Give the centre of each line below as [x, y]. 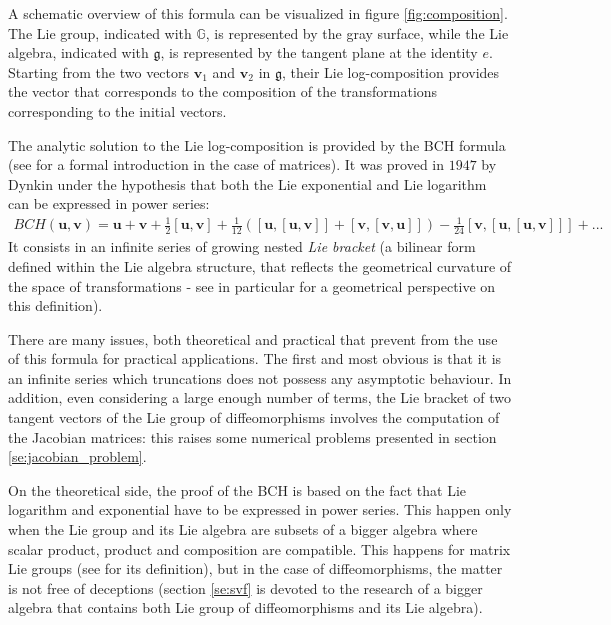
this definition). [55, 305]
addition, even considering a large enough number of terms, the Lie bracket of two [259, 397]
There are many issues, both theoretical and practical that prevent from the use [253, 338]
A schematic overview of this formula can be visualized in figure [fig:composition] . [258, 13]
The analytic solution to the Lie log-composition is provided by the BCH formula [257, 144]
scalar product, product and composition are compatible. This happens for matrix [259, 548]
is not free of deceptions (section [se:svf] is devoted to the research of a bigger [245, 587]
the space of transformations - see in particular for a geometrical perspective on [252, 285]
